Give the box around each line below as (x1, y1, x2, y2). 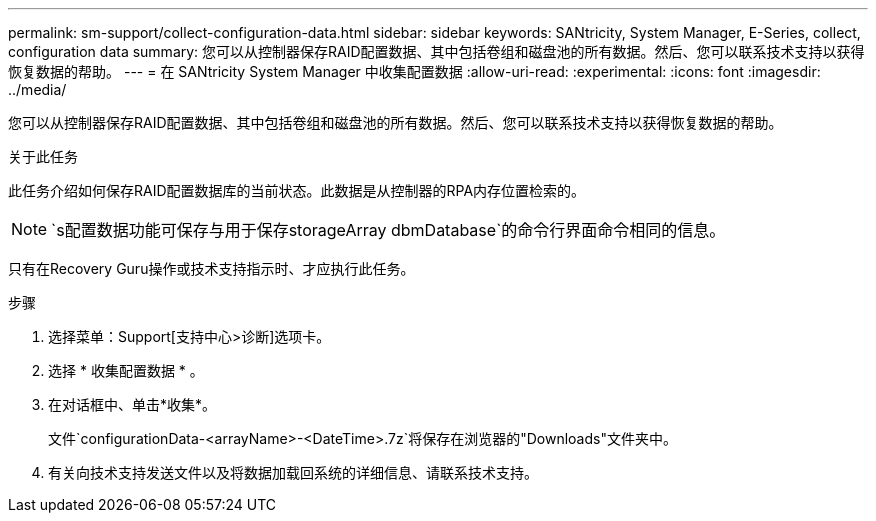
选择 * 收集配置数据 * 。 (48, 362, 204, 379)
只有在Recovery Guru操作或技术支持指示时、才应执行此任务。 (8, 260, 415, 277)
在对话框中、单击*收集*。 (48, 396, 217, 413)
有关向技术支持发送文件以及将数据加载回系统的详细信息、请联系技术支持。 (48, 464, 538, 481)
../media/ (8, 81, 67, 98)
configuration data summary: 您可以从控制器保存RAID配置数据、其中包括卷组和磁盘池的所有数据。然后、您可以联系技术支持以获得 (8, 43, 865, 60)
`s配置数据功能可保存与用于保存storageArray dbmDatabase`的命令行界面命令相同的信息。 (51, 220, 726, 240)
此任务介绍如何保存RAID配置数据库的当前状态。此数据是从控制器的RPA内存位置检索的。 (8, 182, 586, 199)
